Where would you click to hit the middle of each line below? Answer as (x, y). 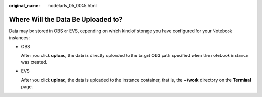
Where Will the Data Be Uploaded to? (66, 19)
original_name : (25, 6)
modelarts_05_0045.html (72, 6)
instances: (19, 38)
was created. (34, 62)
